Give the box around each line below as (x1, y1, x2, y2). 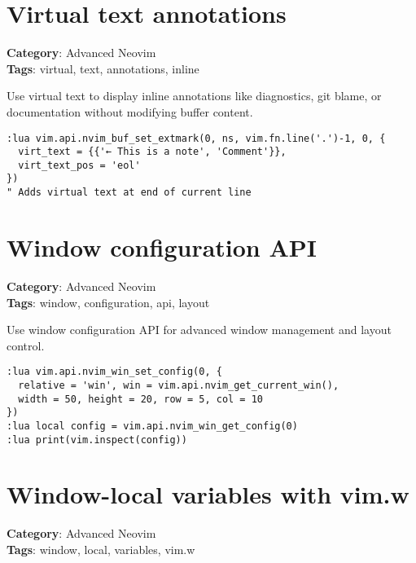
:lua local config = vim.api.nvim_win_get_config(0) (7, 420, 298, 432)
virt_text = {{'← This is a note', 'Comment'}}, (18, 146, 287, 158)
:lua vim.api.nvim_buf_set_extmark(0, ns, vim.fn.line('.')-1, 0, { (7, 132, 386, 144)
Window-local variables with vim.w (7, 477, 409, 511)
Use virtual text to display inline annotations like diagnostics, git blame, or (7, 87, 382, 104)
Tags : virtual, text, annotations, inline (7, 59, 199, 77)
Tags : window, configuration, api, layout (7, 293, 210, 310)
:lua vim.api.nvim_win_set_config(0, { (7, 366, 222, 378)
